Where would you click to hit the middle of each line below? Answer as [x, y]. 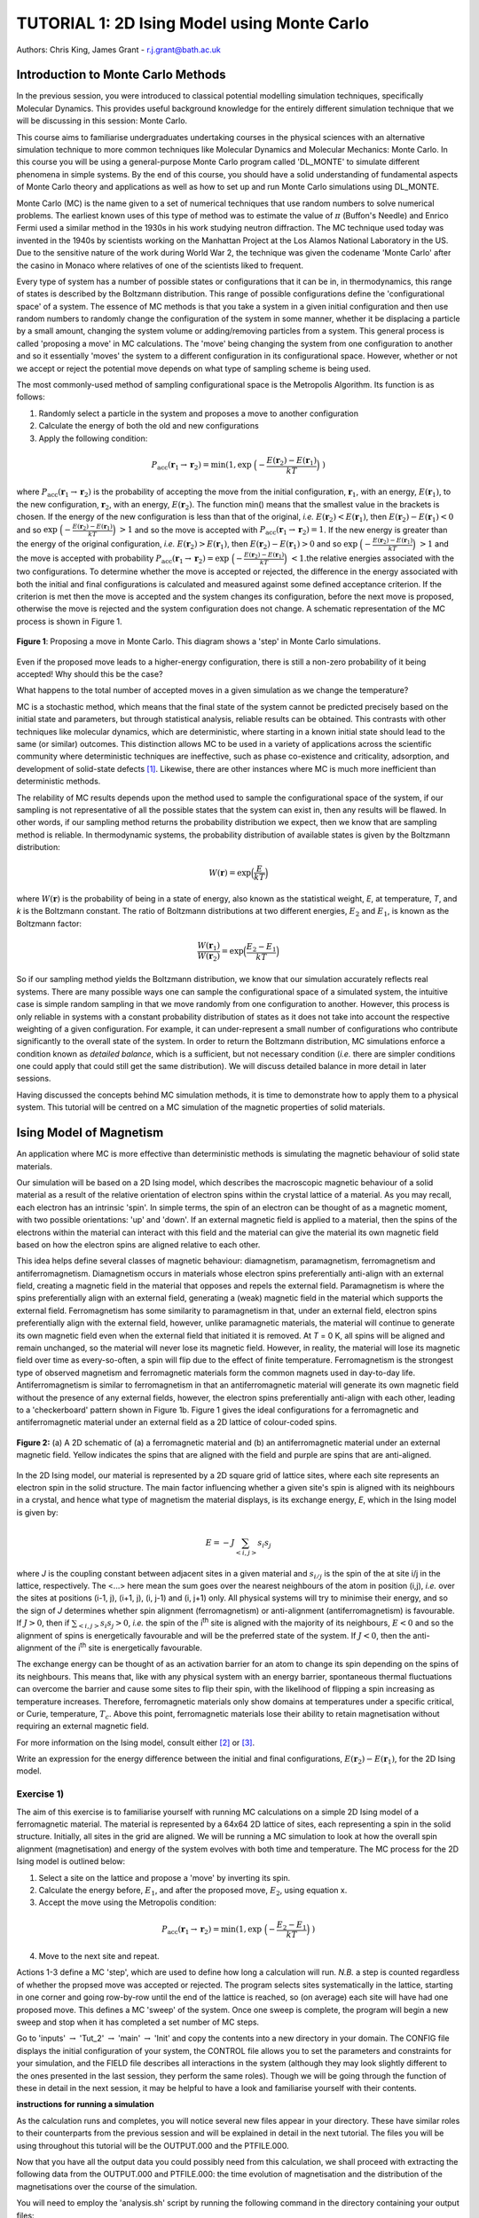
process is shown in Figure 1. [70, 621]
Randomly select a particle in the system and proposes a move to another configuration [199, 413]
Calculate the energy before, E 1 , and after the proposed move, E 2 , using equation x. [193, 1891]
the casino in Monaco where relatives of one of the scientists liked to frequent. [160, 265]
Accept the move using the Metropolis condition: [127, 1902]
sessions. [34, 1079]
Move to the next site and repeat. [99, 1956]
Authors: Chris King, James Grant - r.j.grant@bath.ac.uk [118, 50]
